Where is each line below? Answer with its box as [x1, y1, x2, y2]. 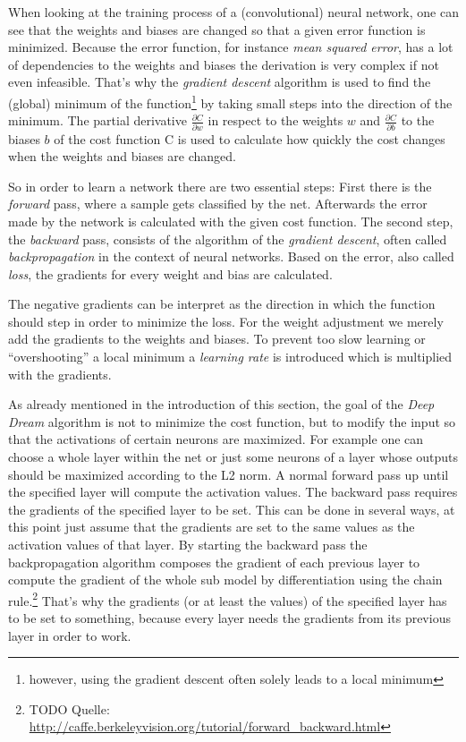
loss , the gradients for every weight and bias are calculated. [8, 264, 333, 283]
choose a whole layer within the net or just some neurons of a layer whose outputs [8, 448, 459, 466]
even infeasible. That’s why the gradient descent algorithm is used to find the [8, 72, 431, 91]
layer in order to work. [8, 626, 131, 644]
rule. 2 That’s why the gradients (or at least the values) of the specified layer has [8, 588, 447, 610]
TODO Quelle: [29, 699, 110, 718]
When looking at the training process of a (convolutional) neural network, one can [8, 3, 459, 21]
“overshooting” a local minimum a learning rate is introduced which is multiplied [8, 347, 453, 366]
